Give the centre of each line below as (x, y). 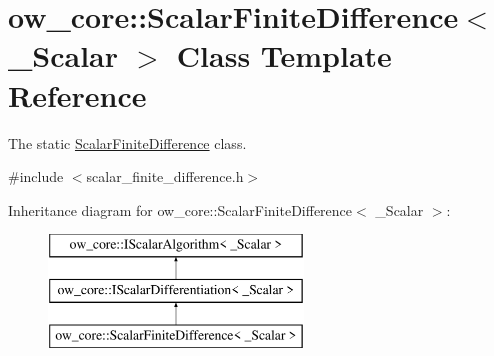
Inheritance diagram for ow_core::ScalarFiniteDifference (180, 209)
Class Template (284, 55)
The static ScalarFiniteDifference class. (127, 142)
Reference (77, 94)
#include (36, 176)
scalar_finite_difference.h (165, 176)
